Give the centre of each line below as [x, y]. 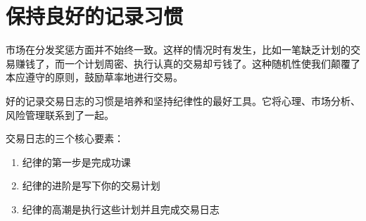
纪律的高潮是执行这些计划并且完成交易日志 [121, 209]
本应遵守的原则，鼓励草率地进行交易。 [94, 77]
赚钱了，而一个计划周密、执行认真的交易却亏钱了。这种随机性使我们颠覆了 [188, 63]
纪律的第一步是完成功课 [76, 162]
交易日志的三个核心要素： [65, 138]
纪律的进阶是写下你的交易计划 [91, 185]
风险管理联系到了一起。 [60, 114]
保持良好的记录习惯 [95, 16]
